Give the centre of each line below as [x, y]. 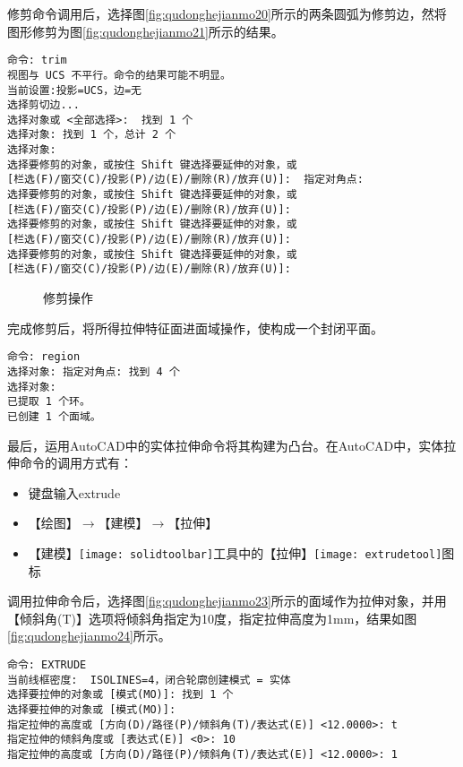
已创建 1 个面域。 [54, 416]
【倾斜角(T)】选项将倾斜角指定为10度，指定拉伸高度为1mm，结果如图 [212, 618]
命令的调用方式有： [76, 463]
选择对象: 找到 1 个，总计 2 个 [92, 135]
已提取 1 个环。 [49, 402]
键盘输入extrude [74, 492]
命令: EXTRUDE [47, 664]
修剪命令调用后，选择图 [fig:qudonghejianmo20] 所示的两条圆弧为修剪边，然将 [227, 13]
